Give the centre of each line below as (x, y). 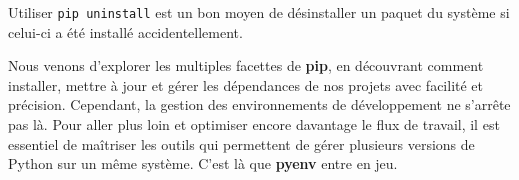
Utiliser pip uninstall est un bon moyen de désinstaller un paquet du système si (259, 12)
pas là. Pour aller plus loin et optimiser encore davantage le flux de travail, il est (254, 124)
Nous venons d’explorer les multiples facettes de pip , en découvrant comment (246, 65)
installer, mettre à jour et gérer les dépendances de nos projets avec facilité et (246, 84)
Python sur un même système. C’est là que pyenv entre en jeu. (203, 163)
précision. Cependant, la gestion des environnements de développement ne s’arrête (259, 104)
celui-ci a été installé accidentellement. (125, 31)
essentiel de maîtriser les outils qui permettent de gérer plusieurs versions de (241, 143)
